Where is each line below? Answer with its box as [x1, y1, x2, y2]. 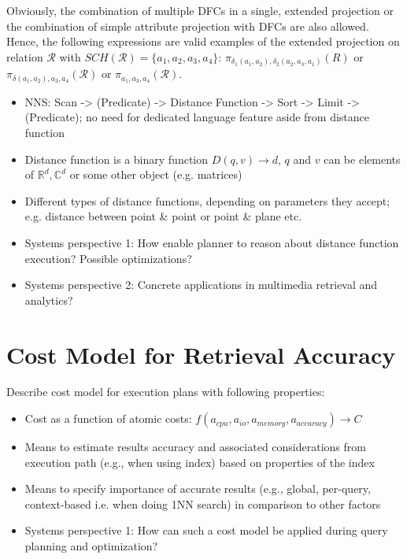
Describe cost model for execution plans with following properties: [6, 383, 325, 400]
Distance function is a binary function [24, 150, 208, 167]
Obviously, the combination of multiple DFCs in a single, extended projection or [6, 2, 394, 18]
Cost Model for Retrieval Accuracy [6, 338, 396, 370]
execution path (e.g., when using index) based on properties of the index [24, 453, 375, 470]
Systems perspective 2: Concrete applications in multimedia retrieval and [24, 276, 378, 293]
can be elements [324, 150, 401, 167]
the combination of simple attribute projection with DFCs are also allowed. [6, 17, 369, 34]
